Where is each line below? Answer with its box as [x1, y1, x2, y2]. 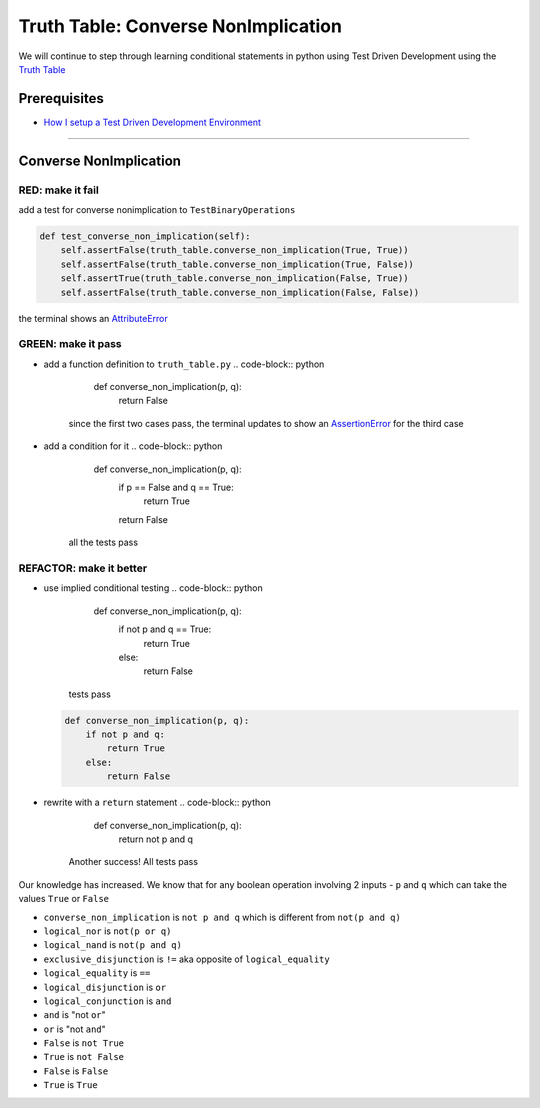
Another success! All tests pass [68, 856, 199, 868]
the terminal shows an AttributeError [18, 312, 169, 324]
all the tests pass [68, 536, 139, 549]
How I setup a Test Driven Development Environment [43, 116, 262, 128]
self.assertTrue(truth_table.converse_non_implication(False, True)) [60, 273, 409, 284]
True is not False [43, 1051, 125, 1063]
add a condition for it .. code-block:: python [43, 440, 223, 452]
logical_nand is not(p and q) [43, 939, 182, 951]
